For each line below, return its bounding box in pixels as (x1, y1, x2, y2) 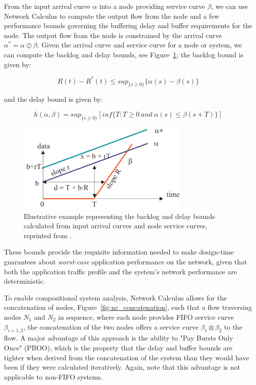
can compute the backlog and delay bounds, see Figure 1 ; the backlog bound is (4, 49, 244, 59)
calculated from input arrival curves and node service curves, (24, 220, 208, 231)
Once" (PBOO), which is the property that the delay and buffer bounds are (4, 342, 232, 352)
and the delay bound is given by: (4, 94, 103, 104)
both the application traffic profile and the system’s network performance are (4, 266, 237, 276)
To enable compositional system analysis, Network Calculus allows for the (4, 292, 227, 302)
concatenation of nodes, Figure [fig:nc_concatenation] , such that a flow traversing (4, 302, 252, 312)
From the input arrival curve (4, 1, 90, 11)
